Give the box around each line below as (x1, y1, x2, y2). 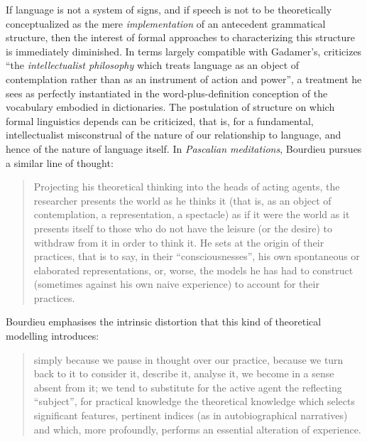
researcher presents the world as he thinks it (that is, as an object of (33, 193, 332, 207)
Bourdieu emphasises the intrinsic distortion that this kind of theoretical (6, 314, 322, 329)
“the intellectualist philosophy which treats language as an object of (6, 58, 300, 72)
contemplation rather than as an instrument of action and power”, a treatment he (6, 71, 362, 86)
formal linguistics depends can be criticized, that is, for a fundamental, (6, 113, 314, 128)
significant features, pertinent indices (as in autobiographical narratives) (33, 408, 348, 423)
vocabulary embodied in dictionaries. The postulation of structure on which (6, 99, 335, 114)
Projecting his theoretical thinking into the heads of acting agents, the (33, 179, 340, 194)
